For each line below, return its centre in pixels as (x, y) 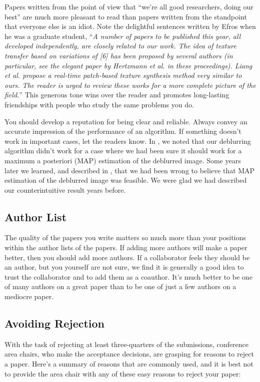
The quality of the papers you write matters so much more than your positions (125, 237)
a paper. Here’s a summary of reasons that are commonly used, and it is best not (129, 364)
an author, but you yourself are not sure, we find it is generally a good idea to (124, 267)
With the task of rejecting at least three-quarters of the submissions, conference (126, 344)
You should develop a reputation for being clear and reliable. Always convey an (126, 121)
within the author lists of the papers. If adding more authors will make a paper (126, 247)
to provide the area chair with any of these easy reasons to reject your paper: (123, 373)
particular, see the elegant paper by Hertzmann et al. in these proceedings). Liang (128, 65)
